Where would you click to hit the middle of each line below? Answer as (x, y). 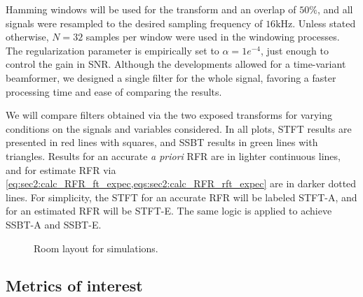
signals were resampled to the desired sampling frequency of (134, 23)
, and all (335, 9)
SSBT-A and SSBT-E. (54, 224)
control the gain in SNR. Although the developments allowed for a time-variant (176, 64)
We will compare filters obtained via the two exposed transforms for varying (169, 115)
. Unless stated (324, 23)
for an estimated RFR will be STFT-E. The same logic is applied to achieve (169, 211)
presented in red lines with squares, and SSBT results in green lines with (162, 142)
